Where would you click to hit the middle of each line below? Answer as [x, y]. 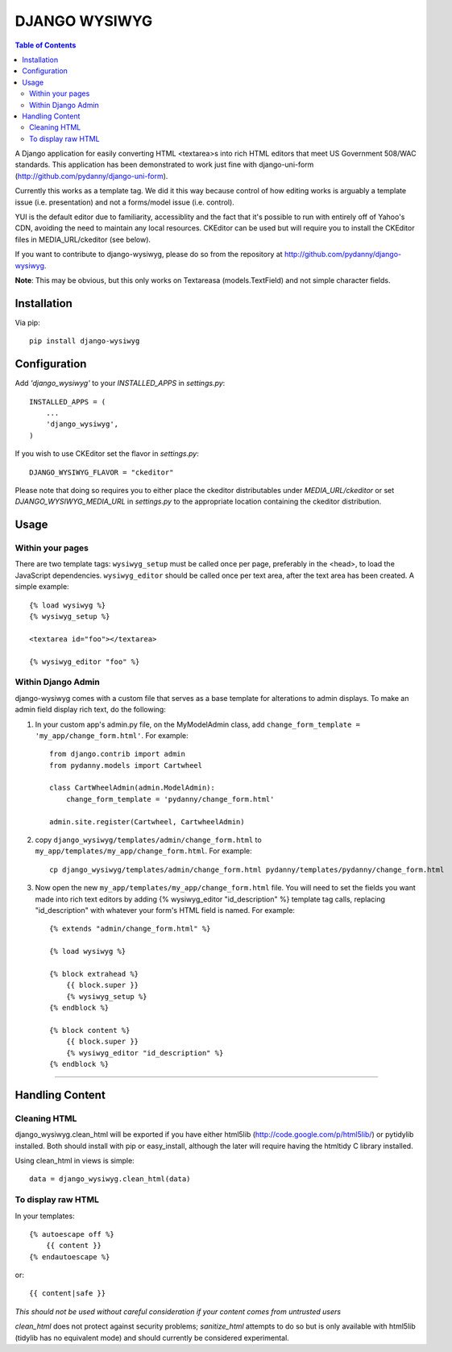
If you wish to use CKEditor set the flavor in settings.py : [107, 454]
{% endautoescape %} [70, 1257]
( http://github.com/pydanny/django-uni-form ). [91, 176]
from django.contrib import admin [117, 754]
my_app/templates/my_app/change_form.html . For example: [144, 851]
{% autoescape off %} [72, 1234]
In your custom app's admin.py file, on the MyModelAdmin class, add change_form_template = [197, 724]
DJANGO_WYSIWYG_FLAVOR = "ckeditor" [102, 472]
